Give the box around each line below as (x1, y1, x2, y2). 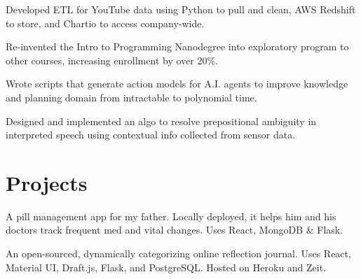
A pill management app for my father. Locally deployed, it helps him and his (6, 208, 336, 223)
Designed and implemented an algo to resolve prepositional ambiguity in (6, 113, 317, 128)
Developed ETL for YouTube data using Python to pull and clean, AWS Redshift (6, 2, 356, 16)
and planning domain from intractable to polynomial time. (6, 90, 257, 104)
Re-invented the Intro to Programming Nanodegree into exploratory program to (6, 39, 349, 54)
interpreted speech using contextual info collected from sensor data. (6, 127, 296, 142)
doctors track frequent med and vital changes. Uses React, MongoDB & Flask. (6, 222, 343, 237)
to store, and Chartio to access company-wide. (6, 15, 205, 30)
